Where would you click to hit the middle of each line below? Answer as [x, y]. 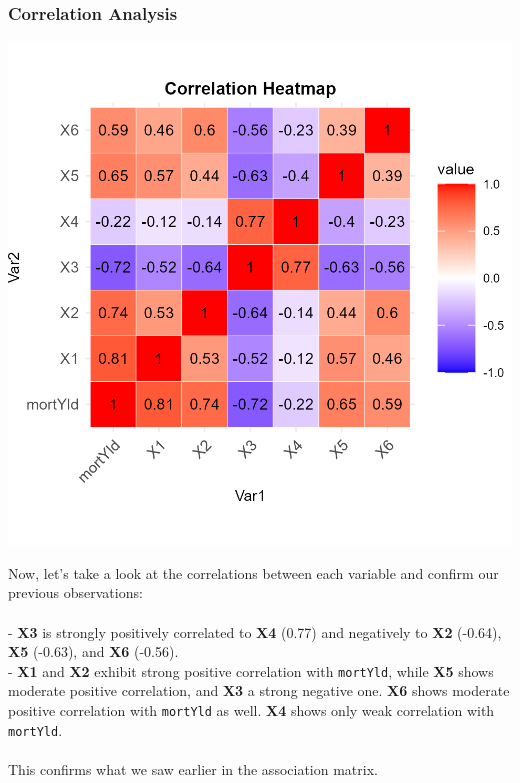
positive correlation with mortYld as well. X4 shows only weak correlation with [251, 710]
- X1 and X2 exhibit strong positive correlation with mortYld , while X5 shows [251, 670]
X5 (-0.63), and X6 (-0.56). [93, 651]
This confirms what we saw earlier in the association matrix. [193, 768]
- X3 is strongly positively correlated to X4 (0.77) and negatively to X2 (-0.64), [255, 631]
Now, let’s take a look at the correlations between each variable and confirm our [253, 572]
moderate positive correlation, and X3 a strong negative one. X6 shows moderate [259, 690]
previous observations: [75, 592]
